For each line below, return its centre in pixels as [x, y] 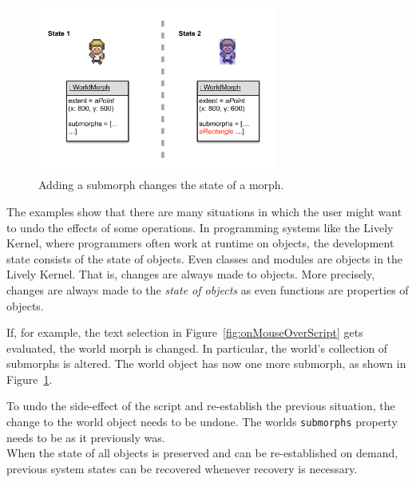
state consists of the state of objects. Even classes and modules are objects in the [205, 258]
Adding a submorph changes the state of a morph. [161, 185]
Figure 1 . [30, 379]
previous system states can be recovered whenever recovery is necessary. [182, 468]
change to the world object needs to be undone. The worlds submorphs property [202, 422]
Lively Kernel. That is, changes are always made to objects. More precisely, [191, 274]
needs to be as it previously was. [86, 437]
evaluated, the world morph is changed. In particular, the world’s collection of [197, 348]
